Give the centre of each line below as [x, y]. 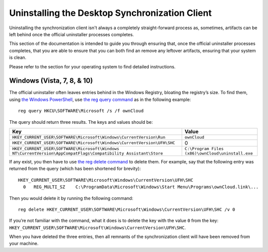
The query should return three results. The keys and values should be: [81, 122]
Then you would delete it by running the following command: [71, 198]
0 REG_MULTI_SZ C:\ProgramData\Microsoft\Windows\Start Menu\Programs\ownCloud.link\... [141, 187]
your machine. [24, 244]
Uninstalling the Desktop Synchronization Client [110, 13]
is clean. [18, 57]
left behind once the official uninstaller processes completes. [71, 34]
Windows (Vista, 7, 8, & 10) [51, 81]
